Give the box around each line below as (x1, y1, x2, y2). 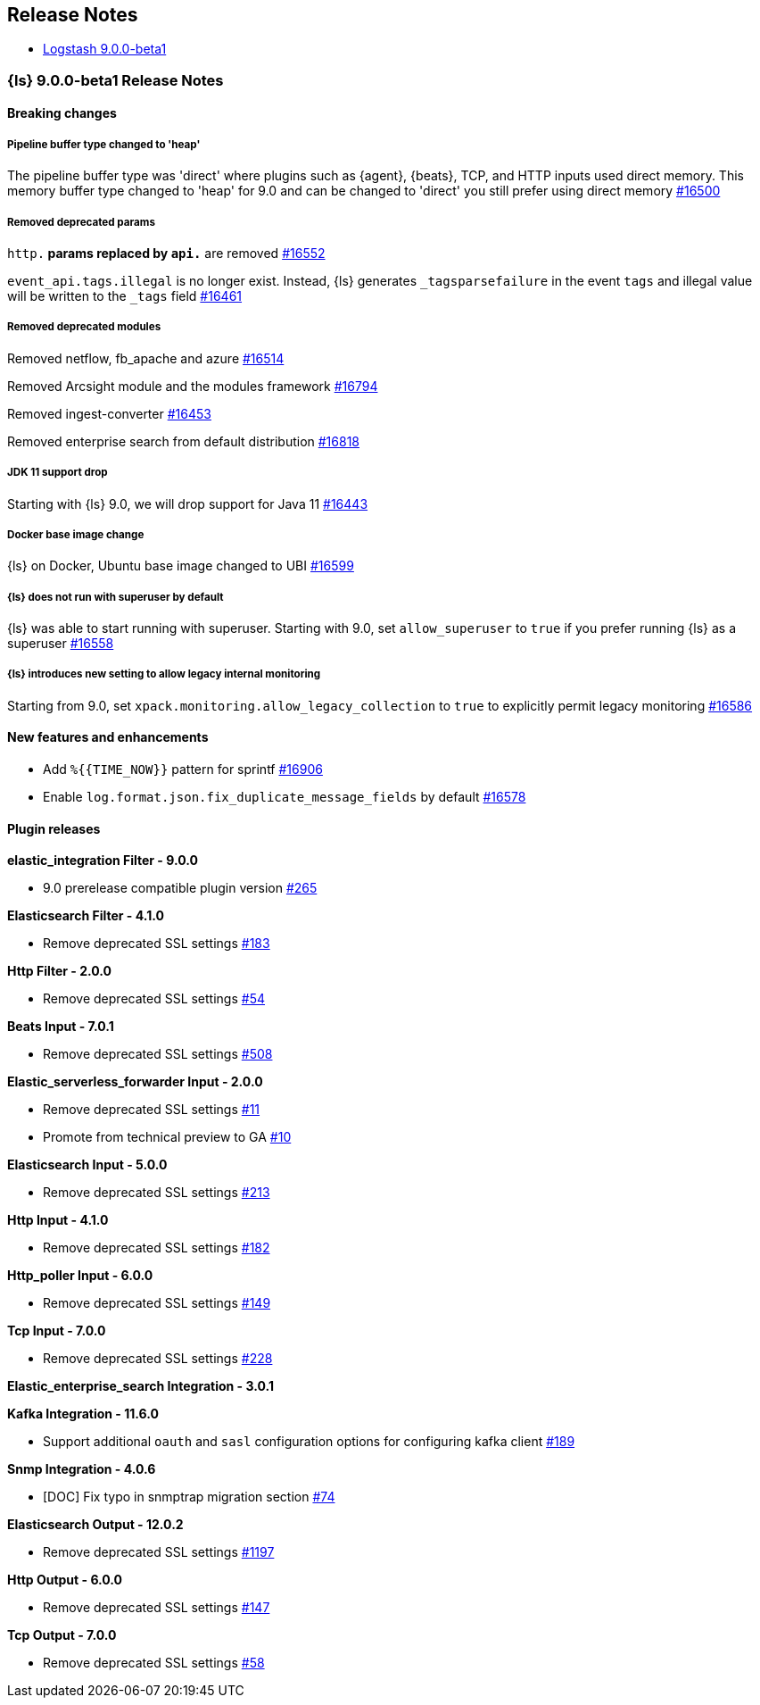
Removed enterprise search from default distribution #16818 (7, 433, 359, 449)
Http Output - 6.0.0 (7, 1572, 123, 1588)
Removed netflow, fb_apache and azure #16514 (7, 350, 285, 366)
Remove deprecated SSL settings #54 (43, 991, 265, 1007)
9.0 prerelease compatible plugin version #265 (43, 880, 318, 896)
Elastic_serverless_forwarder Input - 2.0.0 (7, 1074, 263, 1090)
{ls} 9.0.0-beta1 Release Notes (7, 71, 224, 89)
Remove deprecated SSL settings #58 (43, 1655, 265, 1671)
